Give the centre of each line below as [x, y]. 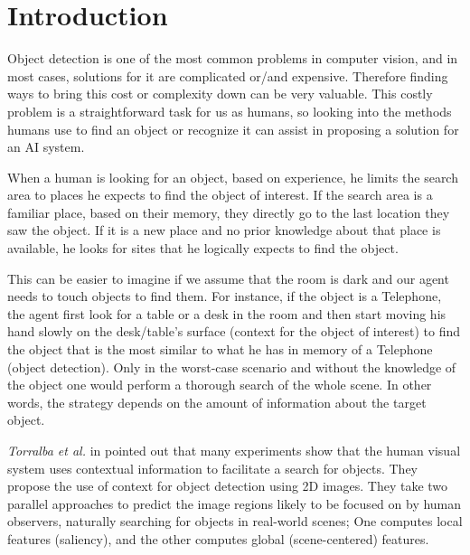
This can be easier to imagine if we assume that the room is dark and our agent [228, 278]
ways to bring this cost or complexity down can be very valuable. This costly [220, 94]
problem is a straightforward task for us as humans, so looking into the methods [230, 111]
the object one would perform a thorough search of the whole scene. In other [220, 385]
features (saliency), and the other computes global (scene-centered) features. [218, 538]
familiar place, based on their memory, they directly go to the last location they [229, 212]
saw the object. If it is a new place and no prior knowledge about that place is [224, 230]
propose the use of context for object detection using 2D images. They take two [228, 486]
